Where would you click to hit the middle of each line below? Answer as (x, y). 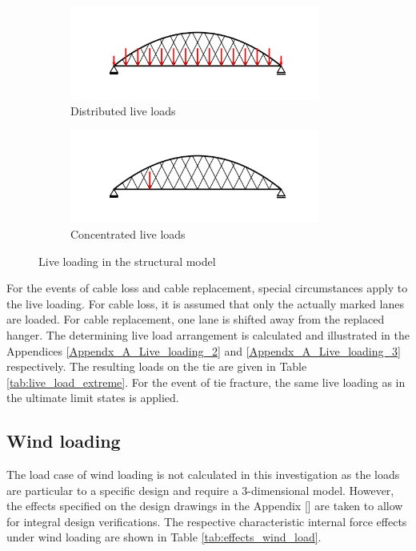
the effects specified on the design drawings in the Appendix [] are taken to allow (205, 506)
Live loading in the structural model (127, 261)
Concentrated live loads (128, 233)
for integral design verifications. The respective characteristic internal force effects (207, 521)
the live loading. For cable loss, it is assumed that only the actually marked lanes (205, 303)
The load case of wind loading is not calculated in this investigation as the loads (203, 475)
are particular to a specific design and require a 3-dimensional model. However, (200, 490)
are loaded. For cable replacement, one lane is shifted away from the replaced (196, 319)
